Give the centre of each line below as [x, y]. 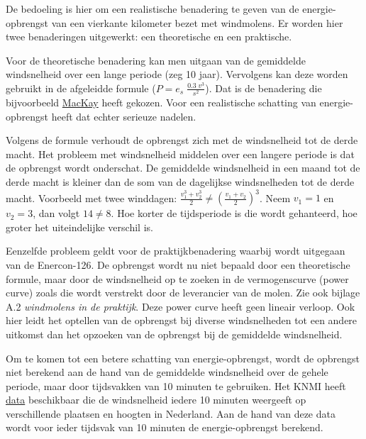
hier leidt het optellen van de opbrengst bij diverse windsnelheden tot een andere [182, 320]
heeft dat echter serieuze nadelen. [124, 116]
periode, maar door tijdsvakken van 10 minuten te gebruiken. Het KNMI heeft [176, 385]
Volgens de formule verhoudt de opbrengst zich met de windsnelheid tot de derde [182, 140]
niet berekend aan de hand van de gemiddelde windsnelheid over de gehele [167, 372]
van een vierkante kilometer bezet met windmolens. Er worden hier [197, 22]
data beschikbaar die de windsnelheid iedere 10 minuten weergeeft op [156, 400]
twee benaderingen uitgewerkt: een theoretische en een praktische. [149, 37]
